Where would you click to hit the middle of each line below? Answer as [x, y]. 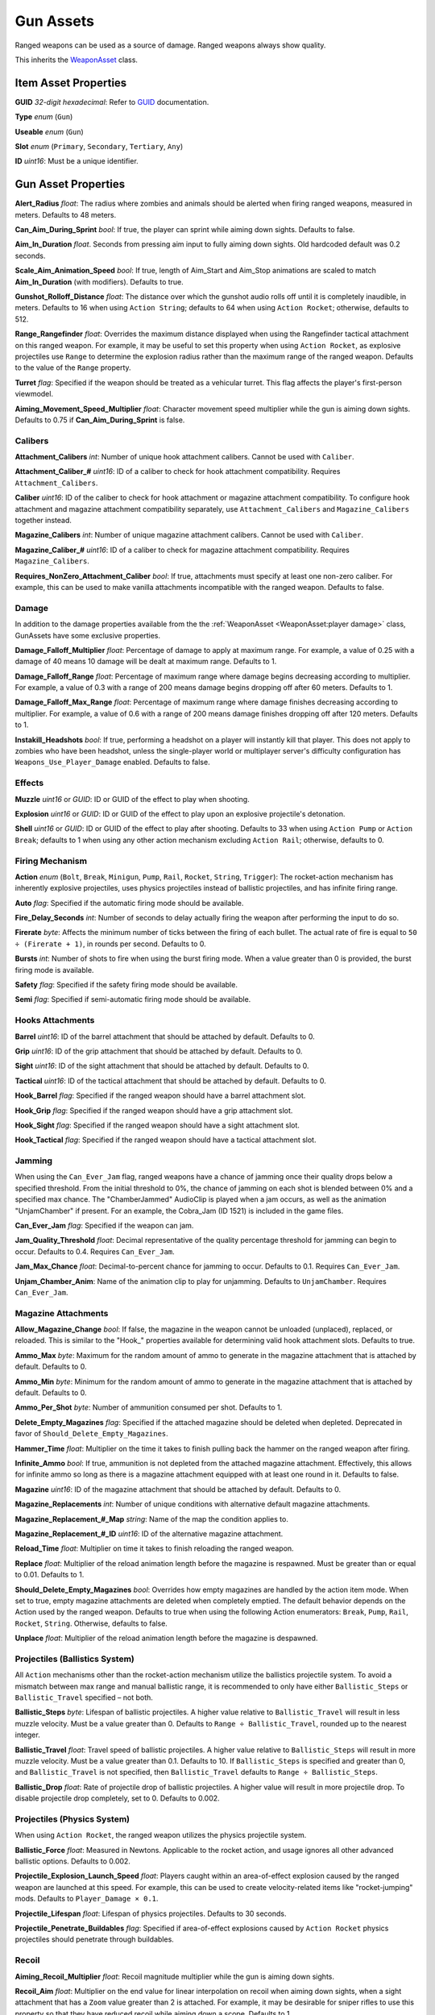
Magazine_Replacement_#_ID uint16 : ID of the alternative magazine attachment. [149, 1533]
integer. [27, 1735]
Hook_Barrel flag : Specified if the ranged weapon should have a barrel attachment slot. [160, 1095]
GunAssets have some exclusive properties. [88, 635]
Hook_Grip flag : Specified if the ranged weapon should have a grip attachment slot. [154, 1110]
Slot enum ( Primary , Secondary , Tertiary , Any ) [99, 147]
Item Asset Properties [71, 83]
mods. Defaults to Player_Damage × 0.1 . [87, 1899]
